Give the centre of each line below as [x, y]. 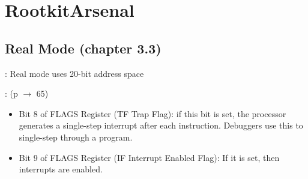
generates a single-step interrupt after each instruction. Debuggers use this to [161, 125]
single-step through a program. [76, 137]
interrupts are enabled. [61, 169]
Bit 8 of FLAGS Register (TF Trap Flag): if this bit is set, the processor [152, 113]
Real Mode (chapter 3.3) [83, 48]
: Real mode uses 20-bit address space [74, 73]
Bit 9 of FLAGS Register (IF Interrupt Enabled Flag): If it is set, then [149, 157]
